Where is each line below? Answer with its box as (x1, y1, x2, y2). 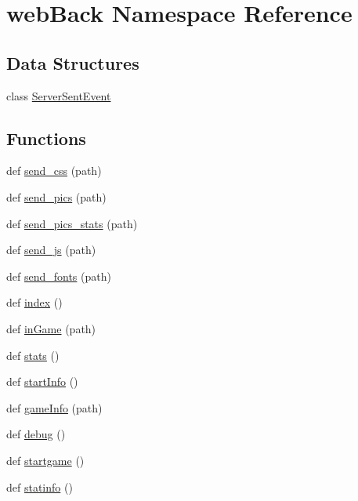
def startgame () (6, 452, 85, 468)
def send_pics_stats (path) (6, 215, 138, 231)
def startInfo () (6, 373, 78, 390)
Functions (6, 125, 86, 150)
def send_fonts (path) (6, 267, 111, 284)
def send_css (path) (6, 162, 102, 179)
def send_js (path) (6, 241, 96, 258)
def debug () (6, 426, 66, 442)
